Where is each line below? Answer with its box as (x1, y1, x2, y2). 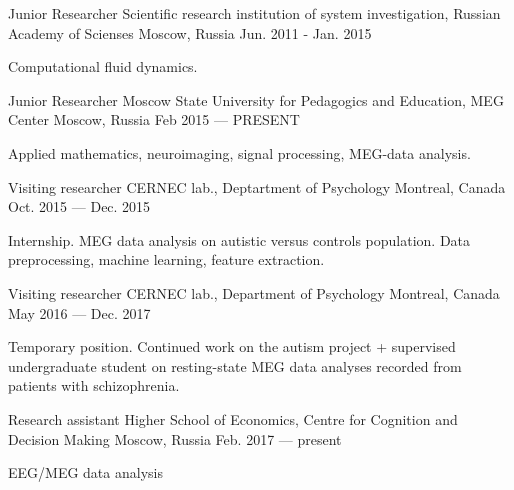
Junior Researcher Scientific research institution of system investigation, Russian (8, 3, 501, 23)
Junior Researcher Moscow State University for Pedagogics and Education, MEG (8, 89, 504, 110)
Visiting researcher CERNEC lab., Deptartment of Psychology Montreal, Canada (8, 176, 506, 197)
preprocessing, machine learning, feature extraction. (8, 249, 325, 270)
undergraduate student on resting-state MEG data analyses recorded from (8, 355, 462, 376)
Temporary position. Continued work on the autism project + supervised (8, 336, 456, 357)
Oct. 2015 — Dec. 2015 (8, 196, 151, 217)
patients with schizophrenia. (8, 375, 180, 396)
